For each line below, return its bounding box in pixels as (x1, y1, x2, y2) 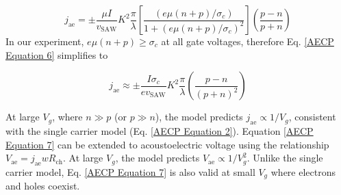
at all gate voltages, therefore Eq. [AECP (161, 34, 334, 48)
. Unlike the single (247, 151, 323, 165)
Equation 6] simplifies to (5, 47, 108, 62)
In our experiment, (5, 34, 84, 48)
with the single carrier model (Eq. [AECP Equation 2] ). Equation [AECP (5, 123, 314, 138)
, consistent (288, 109, 336, 124)
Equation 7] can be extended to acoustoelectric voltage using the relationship (5, 137, 329, 151)
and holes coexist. (5, 179, 80, 193)
